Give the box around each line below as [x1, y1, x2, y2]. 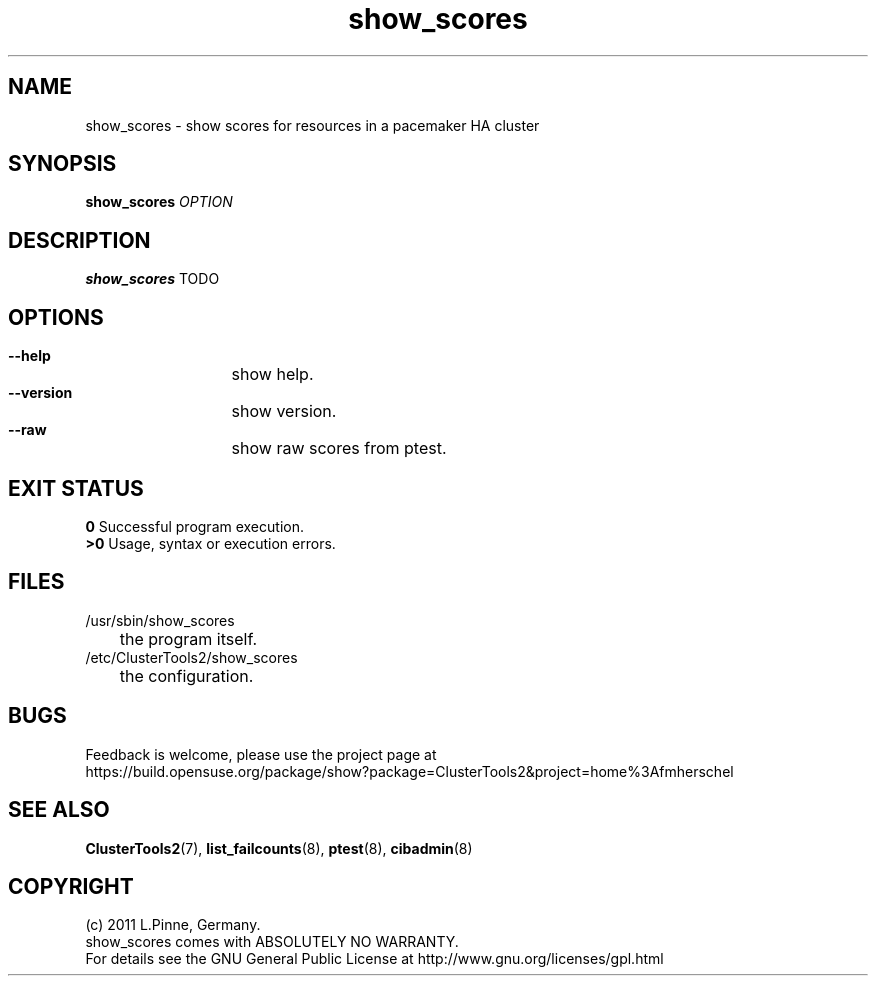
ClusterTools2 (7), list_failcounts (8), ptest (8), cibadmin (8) [85, 839, 473, 857]
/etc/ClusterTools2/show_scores [85, 648, 298, 666]
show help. [231, 364, 314, 385]
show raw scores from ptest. [231, 438, 447, 459]
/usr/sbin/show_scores [85, 611, 235, 629]
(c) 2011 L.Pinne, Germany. [85, 916, 261, 934]
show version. [231, 401, 337, 422]
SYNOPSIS [8, 151, 117, 177]
